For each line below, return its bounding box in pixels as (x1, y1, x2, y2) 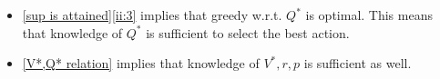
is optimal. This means (305, 5, 433, 24)
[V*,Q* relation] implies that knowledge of (22, 54, 260, 73)
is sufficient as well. (303, 54, 412, 73)
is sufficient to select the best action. (146, 23, 350, 42)
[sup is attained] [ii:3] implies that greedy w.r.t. (22, 5, 282, 24)
